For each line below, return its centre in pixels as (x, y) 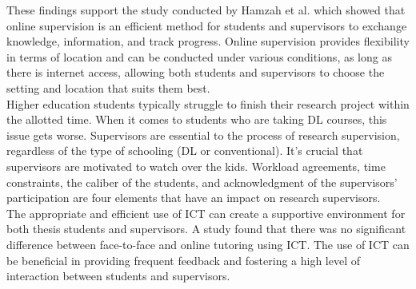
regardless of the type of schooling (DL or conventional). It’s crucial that (185, 150)
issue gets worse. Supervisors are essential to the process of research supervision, (203, 135)
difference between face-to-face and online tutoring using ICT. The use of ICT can (208, 244)
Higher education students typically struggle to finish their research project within (208, 103)
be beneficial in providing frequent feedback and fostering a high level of (184, 260)
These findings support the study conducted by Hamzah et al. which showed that (206, 10)
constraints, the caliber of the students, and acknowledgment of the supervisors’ (202, 182)
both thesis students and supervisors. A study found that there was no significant (206, 229)
